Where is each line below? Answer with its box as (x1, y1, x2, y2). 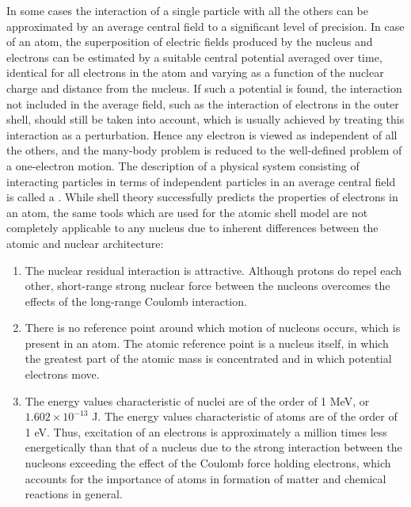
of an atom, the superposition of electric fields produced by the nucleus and (6, 33, 373, 50)
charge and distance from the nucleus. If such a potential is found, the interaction (6, 79, 402, 96)
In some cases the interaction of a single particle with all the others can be (6, 2, 369, 18)
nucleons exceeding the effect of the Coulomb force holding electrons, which (25, 455, 391, 471)
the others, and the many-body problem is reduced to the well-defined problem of (6, 142, 402, 158)
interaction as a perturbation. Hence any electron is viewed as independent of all (6, 126, 398, 143)
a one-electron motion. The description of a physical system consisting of (6, 157, 360, 173)
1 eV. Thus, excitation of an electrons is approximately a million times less (25, 423, 387, 440)
